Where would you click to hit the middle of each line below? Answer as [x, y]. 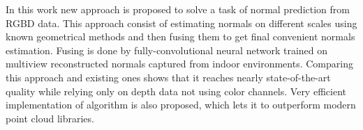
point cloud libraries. [50, 118]
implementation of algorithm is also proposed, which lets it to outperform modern [181, 105]
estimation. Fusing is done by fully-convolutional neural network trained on [167, 50]
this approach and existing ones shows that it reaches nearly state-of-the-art [168, 77]
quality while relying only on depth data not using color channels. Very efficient [176, 91]
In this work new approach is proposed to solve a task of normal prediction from [178, 9]
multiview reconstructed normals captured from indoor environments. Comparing [179, 64]
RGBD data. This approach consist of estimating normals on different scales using [181, 23]
